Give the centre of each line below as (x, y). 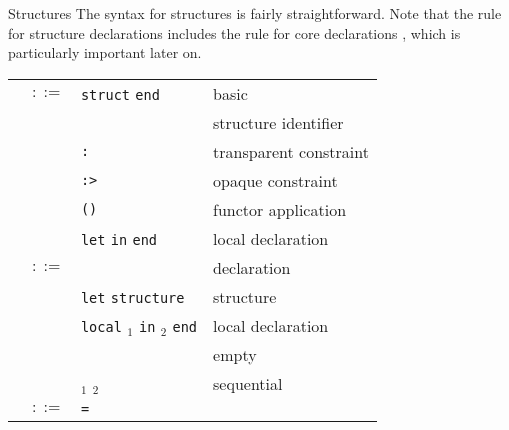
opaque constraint (275, 180)
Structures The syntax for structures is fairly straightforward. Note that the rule (255, 13)
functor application (280, 209)
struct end (120, 94)
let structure (132, 297)
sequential (248, 383)
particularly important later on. (105, 52)
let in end (119, 239)
